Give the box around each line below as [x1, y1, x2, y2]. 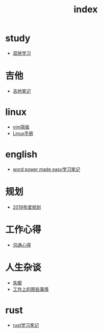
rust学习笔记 [12, 322, 39, 328]
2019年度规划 [12, 204, 41, 210]
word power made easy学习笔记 [12, 166, 81, 172]
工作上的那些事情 [12, 286, 49, 292]
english [5, 149, 38, 160]
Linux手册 [12, 130, 34, 136]
